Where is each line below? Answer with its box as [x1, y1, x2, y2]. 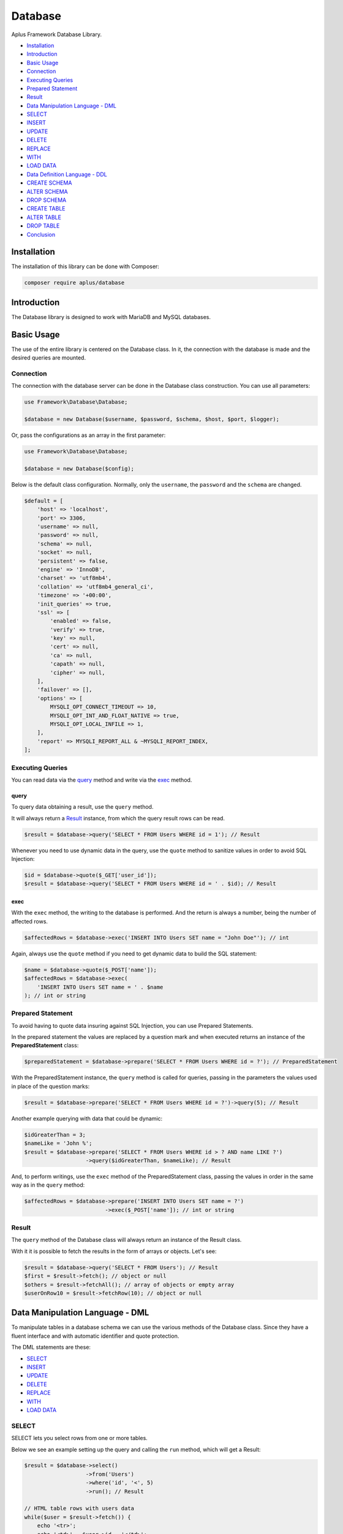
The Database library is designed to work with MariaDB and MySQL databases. [11, 313, 211, 320]
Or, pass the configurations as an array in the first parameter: [11, 431, 166, 439]
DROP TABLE [26, 222, 60, 229]
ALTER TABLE [26, 214, 61, 221]
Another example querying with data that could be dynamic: [11, 1114, 163, 1122]
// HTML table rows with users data [24, 1505, 135, 1512]
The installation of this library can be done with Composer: [11, 263, 159, 270]
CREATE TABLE [26, 205, 66, 212]
